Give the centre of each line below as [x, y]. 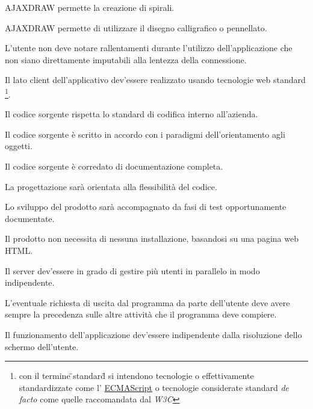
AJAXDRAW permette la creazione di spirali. [90, 7]
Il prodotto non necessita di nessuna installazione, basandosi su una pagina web [152, 238]
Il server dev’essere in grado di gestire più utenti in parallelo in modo [132, 270]
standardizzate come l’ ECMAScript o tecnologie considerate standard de [154, 387]
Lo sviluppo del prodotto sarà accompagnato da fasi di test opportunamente [146, 207]
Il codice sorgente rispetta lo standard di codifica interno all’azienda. [132, 114]
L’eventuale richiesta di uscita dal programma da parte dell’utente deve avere [147, 302]
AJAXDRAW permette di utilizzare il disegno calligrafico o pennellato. [136, 27]
